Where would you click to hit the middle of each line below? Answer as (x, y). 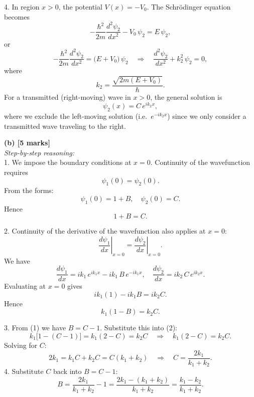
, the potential (80, 7)
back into (68, 371)
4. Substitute (24, 371)
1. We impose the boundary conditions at (68, 162)
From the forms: (29, 190)
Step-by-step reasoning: (39, 152)
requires (16, 172)
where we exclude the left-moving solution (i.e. (76, 116)
